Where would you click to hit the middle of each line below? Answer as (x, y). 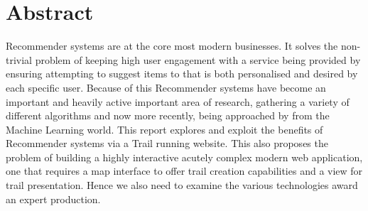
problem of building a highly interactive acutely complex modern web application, (184, 157)
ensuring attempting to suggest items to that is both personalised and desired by (182, 74)
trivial (19, 59)
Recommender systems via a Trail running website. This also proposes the (167, 143)
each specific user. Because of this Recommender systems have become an (166, 87)
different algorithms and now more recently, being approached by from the (168, 115)
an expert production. (53, 199)
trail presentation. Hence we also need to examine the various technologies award (182, 185)
